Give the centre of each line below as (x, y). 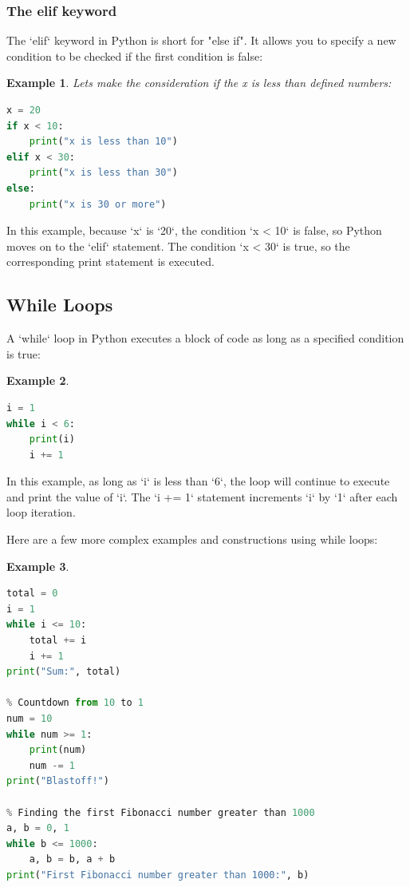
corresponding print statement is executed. (110, 261)
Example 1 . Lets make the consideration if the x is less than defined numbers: (199, 83)
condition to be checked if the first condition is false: (135, 55)
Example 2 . (38, 380)
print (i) (52, 440)
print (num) (58, 750)
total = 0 (32, 594)
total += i (58, 641)
